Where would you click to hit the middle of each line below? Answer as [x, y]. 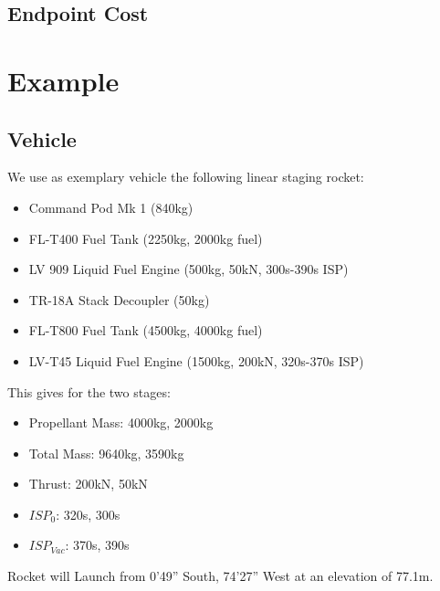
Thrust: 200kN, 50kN [88, 484]
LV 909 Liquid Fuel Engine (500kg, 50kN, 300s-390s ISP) [189, 269]
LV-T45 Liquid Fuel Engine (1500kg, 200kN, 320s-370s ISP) [196, 360]
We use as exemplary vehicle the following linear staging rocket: [186, 177]
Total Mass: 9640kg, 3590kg [106, 453]
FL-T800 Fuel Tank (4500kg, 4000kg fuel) [146, 330]
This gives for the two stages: [89, 391]
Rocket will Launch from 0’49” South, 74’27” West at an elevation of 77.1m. [220, 576]
